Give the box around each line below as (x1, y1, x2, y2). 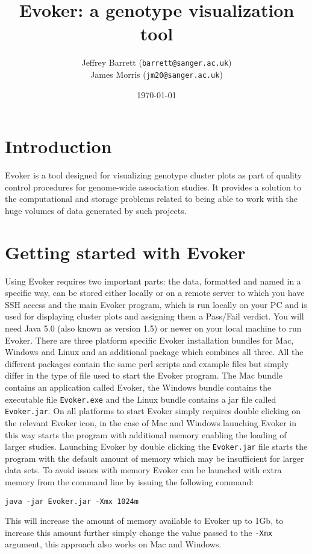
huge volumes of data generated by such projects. (5, 204, 187, 216)
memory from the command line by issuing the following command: (5, 475, 254, 488)
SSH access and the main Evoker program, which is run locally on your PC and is (5, 298, 307, 310)
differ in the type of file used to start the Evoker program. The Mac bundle (5, 369, 282, 382)
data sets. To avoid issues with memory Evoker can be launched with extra (5, 464, 282, 476)
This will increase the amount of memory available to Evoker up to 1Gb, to (5, 514, 284, 527)
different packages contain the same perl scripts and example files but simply (5, 357, 289, 370)
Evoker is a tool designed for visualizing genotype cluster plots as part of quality (5, 169, 302, 181)
